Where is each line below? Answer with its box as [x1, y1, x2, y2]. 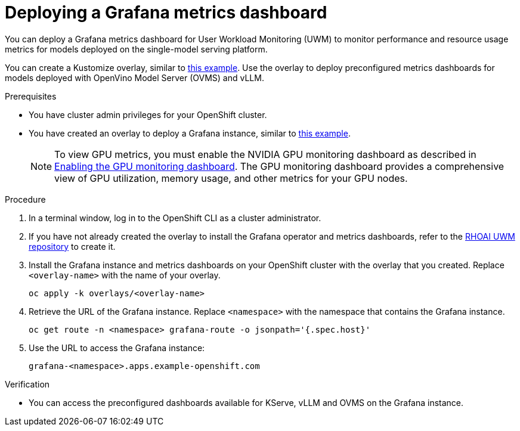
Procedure [5, 194, 46, 204]
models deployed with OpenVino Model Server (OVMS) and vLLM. [5, 72, 264, 83]
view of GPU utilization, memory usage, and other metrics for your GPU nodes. [54, 172, 408, 184]
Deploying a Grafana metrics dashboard [5, 2, 327, 23]
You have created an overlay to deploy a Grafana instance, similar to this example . [29, 128, 351, 138]
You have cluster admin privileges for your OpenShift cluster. [29, 109, 267, 120]
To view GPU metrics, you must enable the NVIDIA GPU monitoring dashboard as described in [54, 148, 476, 160]
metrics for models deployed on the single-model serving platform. [5, 44, 268, 54]
